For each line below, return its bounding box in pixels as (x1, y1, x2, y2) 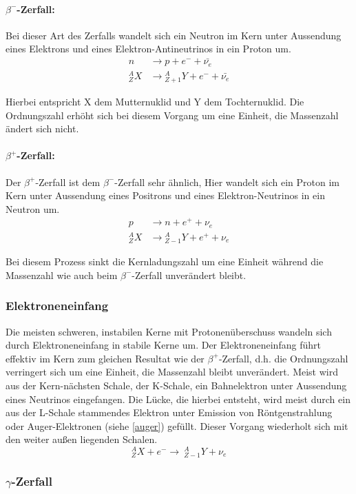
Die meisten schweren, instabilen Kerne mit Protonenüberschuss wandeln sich (6, 324, 332, 338)
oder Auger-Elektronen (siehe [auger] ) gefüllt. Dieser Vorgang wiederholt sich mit (6, 418, 348, 433)
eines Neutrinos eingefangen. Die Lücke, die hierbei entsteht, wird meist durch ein (6, 391, 350, 406)
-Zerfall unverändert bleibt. (132, 267, 247, 282)
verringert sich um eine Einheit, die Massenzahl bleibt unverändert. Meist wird (6, 364, 338, 379)
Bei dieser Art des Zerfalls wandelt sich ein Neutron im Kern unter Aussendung (6, 28, 342, 42)
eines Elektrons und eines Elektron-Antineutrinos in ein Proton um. (6, 41, 291, 56)
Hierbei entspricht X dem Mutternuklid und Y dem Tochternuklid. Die (6, 94, 304, 108)
